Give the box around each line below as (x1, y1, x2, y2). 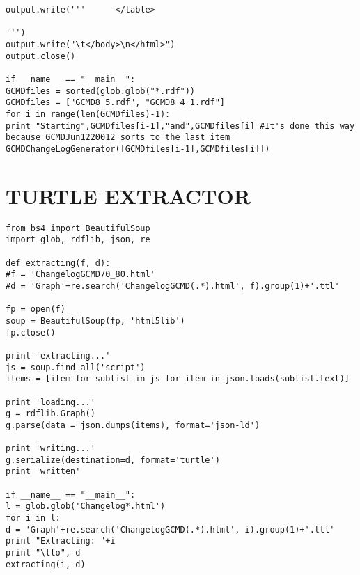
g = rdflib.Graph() (6, 409, 95, 419)
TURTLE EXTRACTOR (6, 181, 251, 210)
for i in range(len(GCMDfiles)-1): (6, 109, 171, 119)
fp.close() (6, 327, 56, 338)
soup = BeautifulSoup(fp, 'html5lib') (6, 315, 185, 326)
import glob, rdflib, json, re (6, 235, 150, 245)
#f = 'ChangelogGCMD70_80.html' (6, 269, 155, 280)
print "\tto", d (6, 548, 81, 558)
